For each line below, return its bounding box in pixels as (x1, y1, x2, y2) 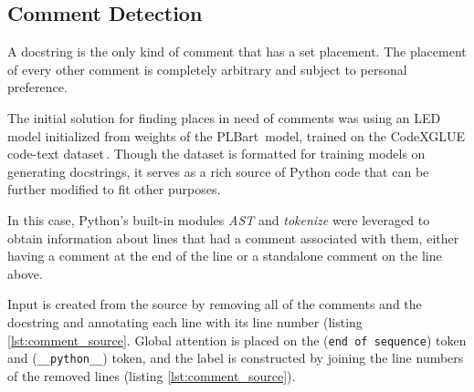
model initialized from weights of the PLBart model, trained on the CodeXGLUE (7, 126, 466, 145)
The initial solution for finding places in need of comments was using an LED (7, 108, 441, 127)
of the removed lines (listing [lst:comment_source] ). (7, 366, 296, 385)
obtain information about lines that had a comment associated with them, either (7, 228, 459, 247)
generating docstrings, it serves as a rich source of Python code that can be (7, 161, 429, 181)
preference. (7, 77, 68, 97)
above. (7, 263, 43, 283)
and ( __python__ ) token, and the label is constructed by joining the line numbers (7, 348, 464, 367)
